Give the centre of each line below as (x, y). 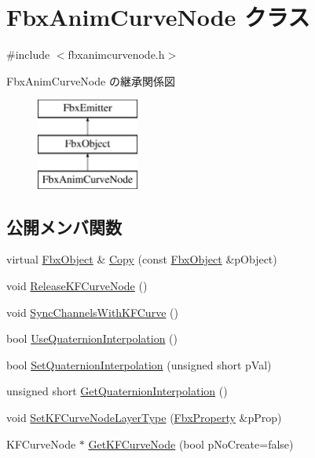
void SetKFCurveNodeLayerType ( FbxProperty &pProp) (144, 418)
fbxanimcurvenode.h (116, 55)
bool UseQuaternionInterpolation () (92, 338)
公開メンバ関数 (64, 226)
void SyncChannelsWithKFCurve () (92, 312)
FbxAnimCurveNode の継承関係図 (91, 80)
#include (28, 55)
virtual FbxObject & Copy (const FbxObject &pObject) (142, 259)
